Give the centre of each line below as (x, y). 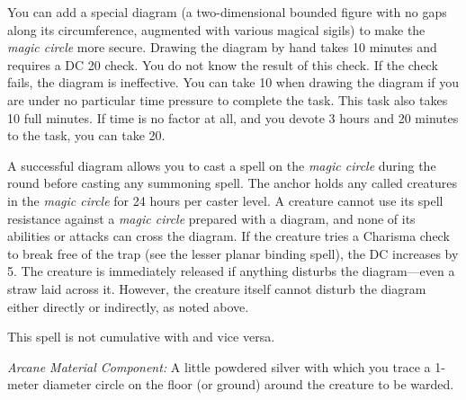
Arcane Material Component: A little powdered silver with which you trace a (219, 366)
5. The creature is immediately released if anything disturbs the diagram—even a (231, 271)
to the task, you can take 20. (86, 135)
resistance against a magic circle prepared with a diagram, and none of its (211, 218)
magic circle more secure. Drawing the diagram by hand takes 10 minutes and (222, 47)
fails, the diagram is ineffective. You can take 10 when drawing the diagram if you (233, 82)
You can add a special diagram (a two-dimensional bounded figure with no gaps (227, 12)
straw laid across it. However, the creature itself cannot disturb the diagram (217, 288)
